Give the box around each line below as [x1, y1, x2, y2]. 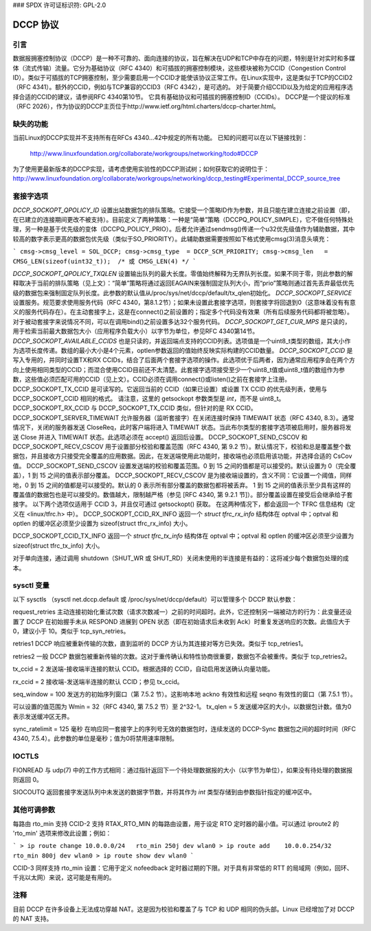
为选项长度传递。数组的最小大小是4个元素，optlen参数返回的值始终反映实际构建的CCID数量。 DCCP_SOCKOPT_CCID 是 [12, 347, 353, 355]
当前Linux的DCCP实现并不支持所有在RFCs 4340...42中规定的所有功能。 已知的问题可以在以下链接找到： [12, 134, 308, 142]
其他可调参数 [12, 805, 56, 815]
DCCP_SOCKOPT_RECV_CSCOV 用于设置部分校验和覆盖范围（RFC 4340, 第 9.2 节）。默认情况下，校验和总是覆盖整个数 [12, 442, 352, 450]
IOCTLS [12, 752, 39, 761]
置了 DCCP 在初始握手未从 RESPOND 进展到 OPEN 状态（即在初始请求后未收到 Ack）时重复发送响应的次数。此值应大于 [12, 617, 350, 625]
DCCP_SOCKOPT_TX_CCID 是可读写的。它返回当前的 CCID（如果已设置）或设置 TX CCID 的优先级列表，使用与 [12, 384, 328, 393]
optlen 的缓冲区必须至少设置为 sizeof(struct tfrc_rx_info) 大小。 [12, 519, 192, 528]
